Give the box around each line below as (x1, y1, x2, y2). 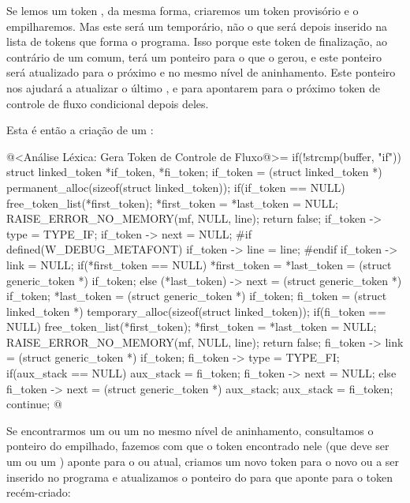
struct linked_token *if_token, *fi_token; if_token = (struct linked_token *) (6, 163, 382, 180)
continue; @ (6, 396, 62, 412)
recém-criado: (6, 484, 71, 501)
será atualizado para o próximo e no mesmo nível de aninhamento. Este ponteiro (6, 64, 396, 81)
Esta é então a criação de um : (6, 122, 154, 138)
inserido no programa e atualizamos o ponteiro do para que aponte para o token (6, 468, 393, 485)
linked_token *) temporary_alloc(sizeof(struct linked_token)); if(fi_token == (6, 302, 386, 319)
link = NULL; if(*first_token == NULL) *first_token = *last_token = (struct (6, 256, 392, 272)
